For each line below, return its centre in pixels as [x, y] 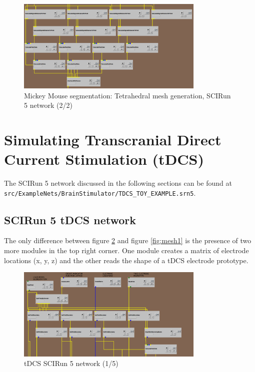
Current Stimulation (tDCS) [104, 159]
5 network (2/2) [48, 105]
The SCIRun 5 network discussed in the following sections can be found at [118, 183]
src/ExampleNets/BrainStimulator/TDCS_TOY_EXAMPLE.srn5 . [100, 192]
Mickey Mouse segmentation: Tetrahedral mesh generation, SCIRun [127, 95]
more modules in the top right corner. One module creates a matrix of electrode [126, 250]
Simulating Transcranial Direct [113, 139]
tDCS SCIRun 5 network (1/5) [71, 363]
